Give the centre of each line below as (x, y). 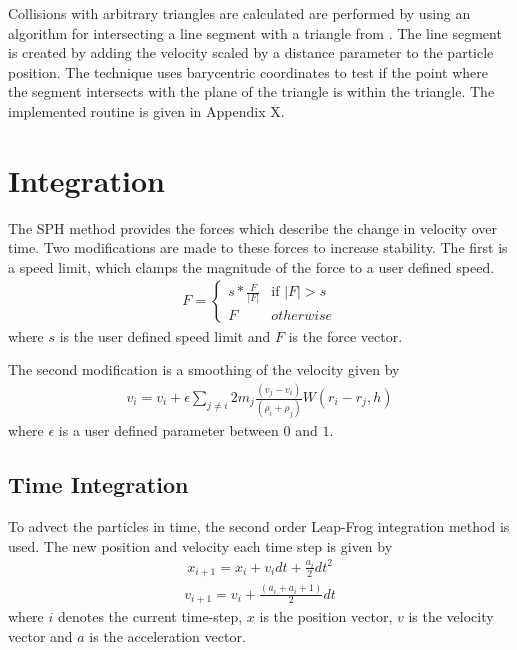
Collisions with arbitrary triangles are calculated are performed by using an (239, 13)
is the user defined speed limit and (165, 335)
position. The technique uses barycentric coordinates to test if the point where (248, 71)
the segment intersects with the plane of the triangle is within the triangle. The (251, 91)
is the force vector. (345, 335)
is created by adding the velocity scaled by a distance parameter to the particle (251, 52)
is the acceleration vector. (167, 635)
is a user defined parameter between (168, 430)
